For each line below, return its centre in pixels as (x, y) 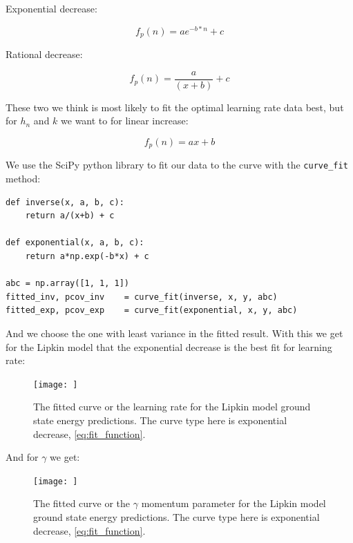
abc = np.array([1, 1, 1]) (67, 284)
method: (23, 179)
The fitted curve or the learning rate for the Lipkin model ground (172, 407)
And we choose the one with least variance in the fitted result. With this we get (174, 333)
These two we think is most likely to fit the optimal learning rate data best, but (175, 107)
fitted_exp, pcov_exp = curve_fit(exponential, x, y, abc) (152, 311)
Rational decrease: (44, 54)
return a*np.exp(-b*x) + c (87, 257)
